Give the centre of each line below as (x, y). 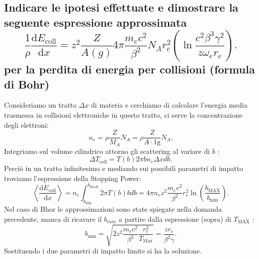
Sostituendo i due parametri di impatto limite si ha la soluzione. (103, 251)
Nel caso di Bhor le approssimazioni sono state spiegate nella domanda (113, 209)
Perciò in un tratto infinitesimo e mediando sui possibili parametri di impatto (124, 168)
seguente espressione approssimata (96, 22)
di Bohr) (27, 84)
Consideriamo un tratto (40, 105)
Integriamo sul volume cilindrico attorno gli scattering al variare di (107, 151)
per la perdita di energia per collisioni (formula (129, 69)
